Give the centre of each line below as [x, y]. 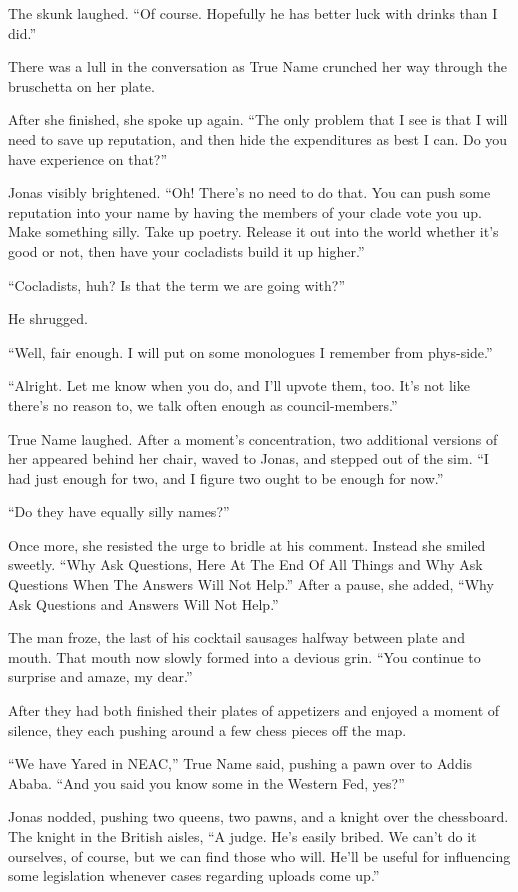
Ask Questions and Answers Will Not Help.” [143, 603]
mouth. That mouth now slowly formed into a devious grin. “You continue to [244, 656]
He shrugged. [48, 318]
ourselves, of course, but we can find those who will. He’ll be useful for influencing [259, 855]
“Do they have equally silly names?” [119, 511]
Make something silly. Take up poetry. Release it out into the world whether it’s [253, 231]
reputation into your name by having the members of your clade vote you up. [245, 211]
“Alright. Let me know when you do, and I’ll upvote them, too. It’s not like [239, 385]
